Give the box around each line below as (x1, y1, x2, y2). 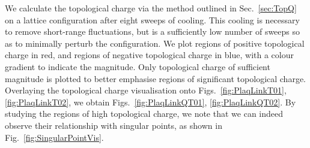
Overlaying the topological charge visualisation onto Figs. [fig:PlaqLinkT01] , (5, 84, 287, 96)
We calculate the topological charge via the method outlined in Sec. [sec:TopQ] (5, 2, 297, 14)
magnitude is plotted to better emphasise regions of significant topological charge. (5, 72, 306, 84)
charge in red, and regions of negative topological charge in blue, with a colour (5, 49, 294, 61)
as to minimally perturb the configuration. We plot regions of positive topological (5, 37, 305, 49)
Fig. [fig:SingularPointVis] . (5, 131, 104, 143)
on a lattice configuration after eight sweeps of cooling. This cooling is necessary (5, 13, 300, 26)
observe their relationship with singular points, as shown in (5, 119, 222, 131)
